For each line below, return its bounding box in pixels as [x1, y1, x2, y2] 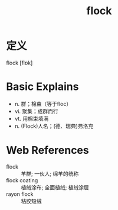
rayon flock [6, 190, 34, 198]
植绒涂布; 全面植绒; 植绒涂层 [21, 183, 90, 190]
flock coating [6, 176, 38, 184]
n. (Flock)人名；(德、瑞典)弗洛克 [14, 122, 94, 130]
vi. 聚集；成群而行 [14, 108, 59, 115]
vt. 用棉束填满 [14, 115, 49, 122]
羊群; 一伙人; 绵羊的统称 [21, 170, 79, 177]
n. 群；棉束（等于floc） [14, 100, 72, 107]
